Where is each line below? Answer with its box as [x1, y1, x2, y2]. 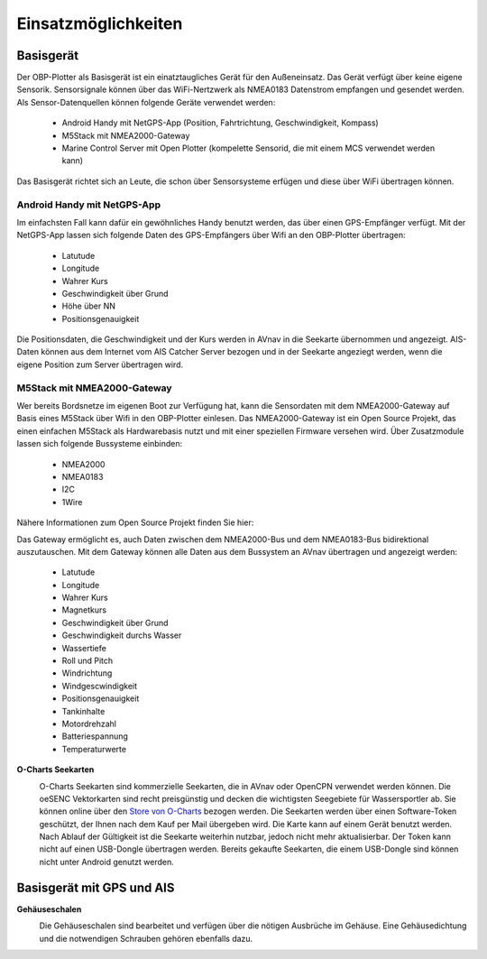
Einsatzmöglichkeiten [16, 14, 183, 33]
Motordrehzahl [61, 718, 117, 729]
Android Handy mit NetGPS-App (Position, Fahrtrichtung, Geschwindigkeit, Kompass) [61, 117, 379, 128]
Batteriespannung [61, 731, 128, 742]
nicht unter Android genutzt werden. [39, 856, 175, 867]
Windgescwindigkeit [61, 680, 138, 691]
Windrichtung [61, 668, 113, 678]
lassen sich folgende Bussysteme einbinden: [16, 438, 183, 449]
